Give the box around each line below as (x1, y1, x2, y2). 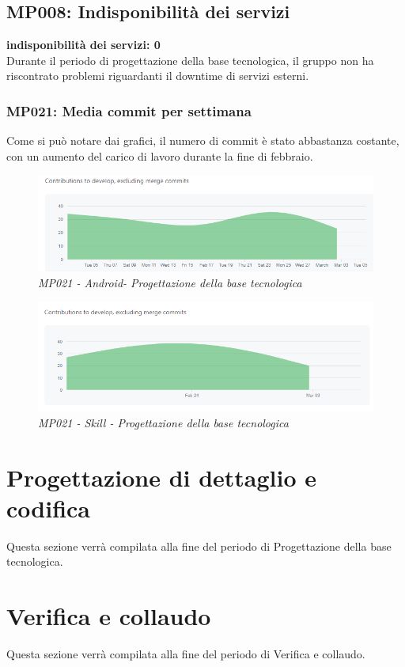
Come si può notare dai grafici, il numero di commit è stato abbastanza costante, (6, 132, 399, 149)
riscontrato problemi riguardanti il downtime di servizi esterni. (6, 67, 309, 84)
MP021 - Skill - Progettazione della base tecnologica (38, 414, 289, 430)
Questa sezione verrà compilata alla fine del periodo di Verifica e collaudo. (6, 645, 365, 661)
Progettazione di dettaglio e (6, 460, 317, 493)
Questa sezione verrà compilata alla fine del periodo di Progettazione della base (6, 537, 392, 554)
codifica (6, 491, 90, 524)
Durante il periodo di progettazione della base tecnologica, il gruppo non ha (6, 51, 374, 68)
